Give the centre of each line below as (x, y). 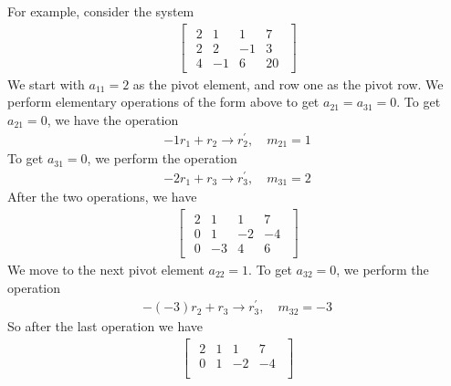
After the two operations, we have (102, 197)
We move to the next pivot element (106, 269)
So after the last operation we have (105, 326)
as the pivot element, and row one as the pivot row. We (288, 83)
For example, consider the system (101, 11)
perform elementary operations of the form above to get (163, 102)
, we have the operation (113, 119)
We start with (46, 83)
